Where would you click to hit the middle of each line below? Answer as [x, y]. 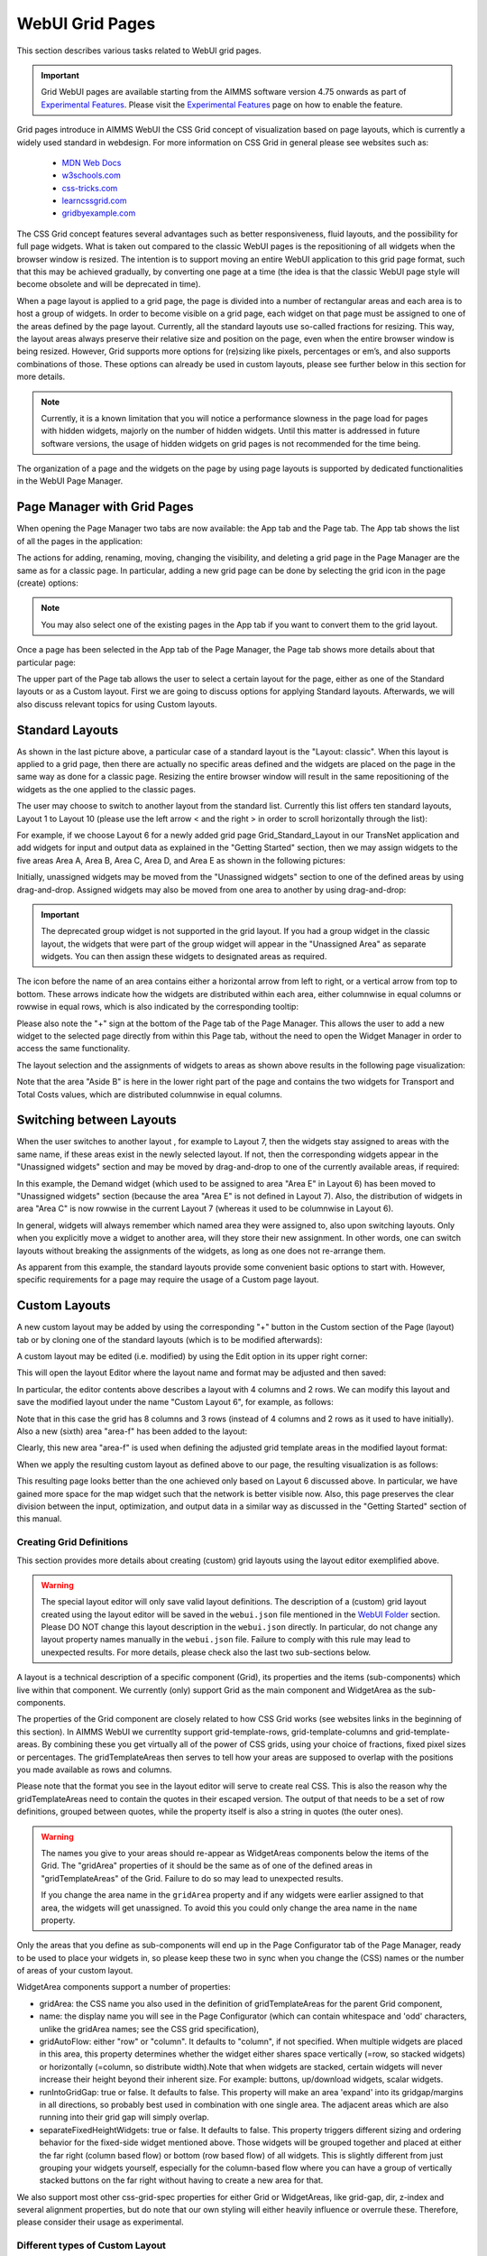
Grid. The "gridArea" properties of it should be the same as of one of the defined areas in [207, 1866]
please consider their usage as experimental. [100, 2222]
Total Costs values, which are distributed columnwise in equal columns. [150, 1094]
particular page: [46, 662]
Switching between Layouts [96, 1120]
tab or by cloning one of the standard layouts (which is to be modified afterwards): [170, 1339]
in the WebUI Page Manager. [70, 481]
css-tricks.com [90, 188]
